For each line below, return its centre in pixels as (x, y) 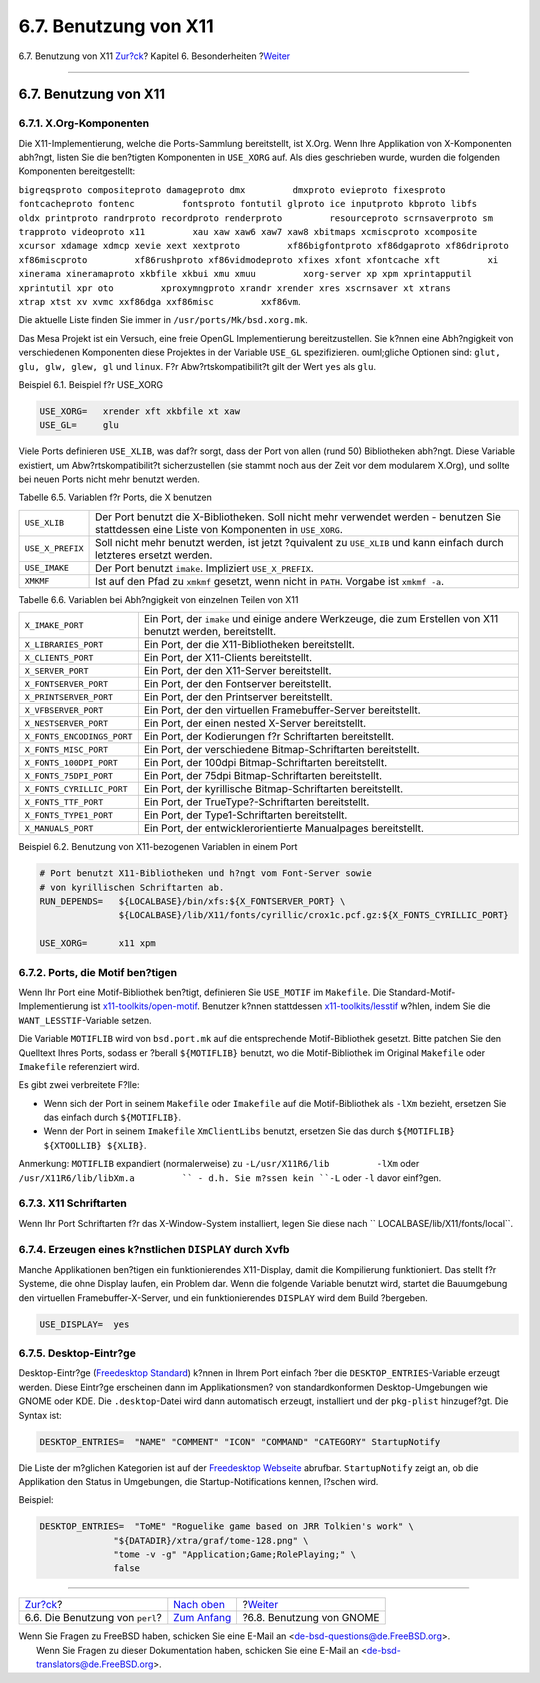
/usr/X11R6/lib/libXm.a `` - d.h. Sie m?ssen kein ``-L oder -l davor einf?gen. (230, 1177)
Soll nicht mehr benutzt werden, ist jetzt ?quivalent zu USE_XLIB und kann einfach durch (299, 542)
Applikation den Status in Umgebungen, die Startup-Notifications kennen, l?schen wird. (198, 1481)
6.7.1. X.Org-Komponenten (84, 123)
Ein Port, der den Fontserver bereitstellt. (237, 684)
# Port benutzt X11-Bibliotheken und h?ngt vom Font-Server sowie (205, 873)
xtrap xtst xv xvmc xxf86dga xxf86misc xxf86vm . (159, 301)
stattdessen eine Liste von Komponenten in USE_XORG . (219, 529)
